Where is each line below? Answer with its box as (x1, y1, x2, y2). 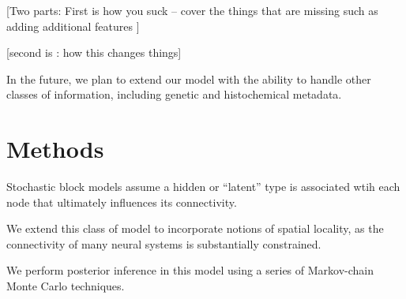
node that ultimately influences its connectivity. (6, 193, 237, 210)
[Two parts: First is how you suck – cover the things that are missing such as (6, 2, 378, 18)
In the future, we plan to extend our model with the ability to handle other (6, 70, 371, 87)
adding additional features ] (6, 17, 140, 34)
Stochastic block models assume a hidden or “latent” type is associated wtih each (6, 178, 400, 195)
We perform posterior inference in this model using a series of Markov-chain (6, 262, 374, 278)
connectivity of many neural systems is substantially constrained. (6, 235, 321, 252)
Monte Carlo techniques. (6, 278, 125, 294)
